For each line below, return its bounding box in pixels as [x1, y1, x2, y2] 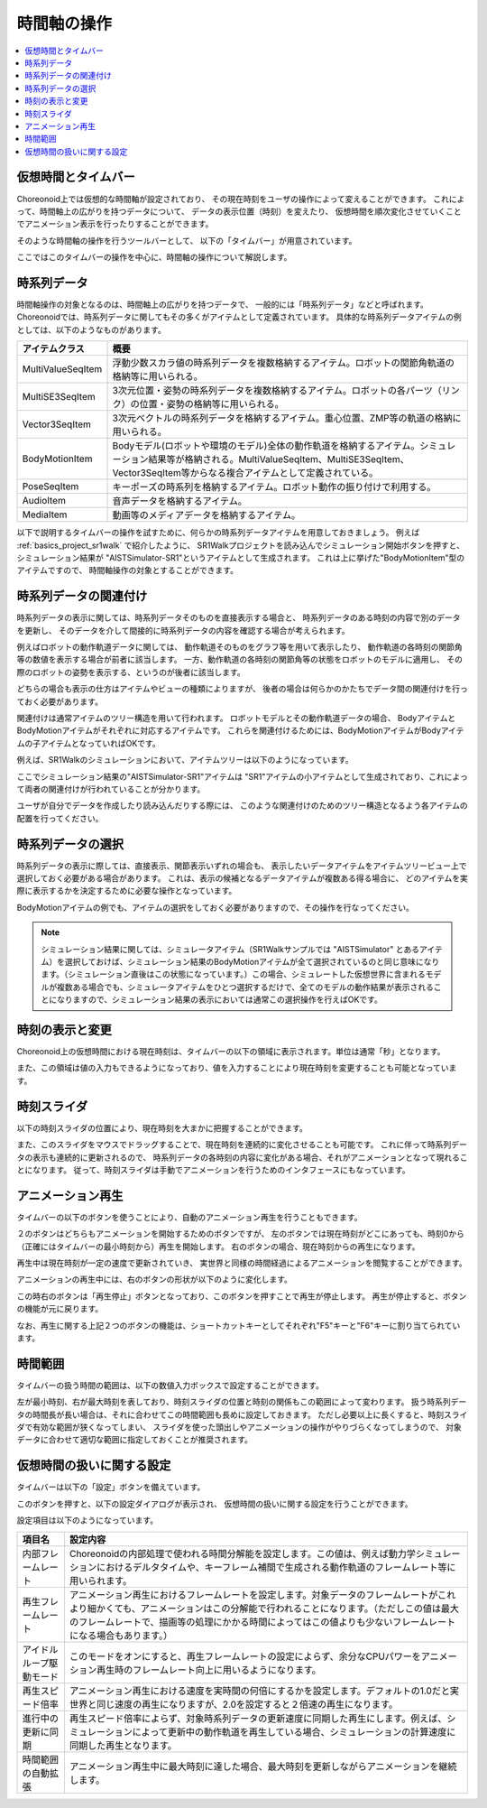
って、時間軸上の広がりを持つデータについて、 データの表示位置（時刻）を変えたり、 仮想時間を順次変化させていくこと [16, 206, 462, 217]
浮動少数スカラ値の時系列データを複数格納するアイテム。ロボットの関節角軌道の [112, 357, 455, 369]
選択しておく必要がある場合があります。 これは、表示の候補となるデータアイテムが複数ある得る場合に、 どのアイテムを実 [16, 873, 468, 884]
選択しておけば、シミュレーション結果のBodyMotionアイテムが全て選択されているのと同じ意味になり [64, 957, 440, 968]
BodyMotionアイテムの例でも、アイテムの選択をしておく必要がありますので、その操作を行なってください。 [16, 902, 415, 913]
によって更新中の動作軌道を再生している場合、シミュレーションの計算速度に [132, 1725, 456, 1738]
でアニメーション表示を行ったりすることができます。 [16, 218, 214, 229]
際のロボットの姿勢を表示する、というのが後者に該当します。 [16, 666, 245, 677]
